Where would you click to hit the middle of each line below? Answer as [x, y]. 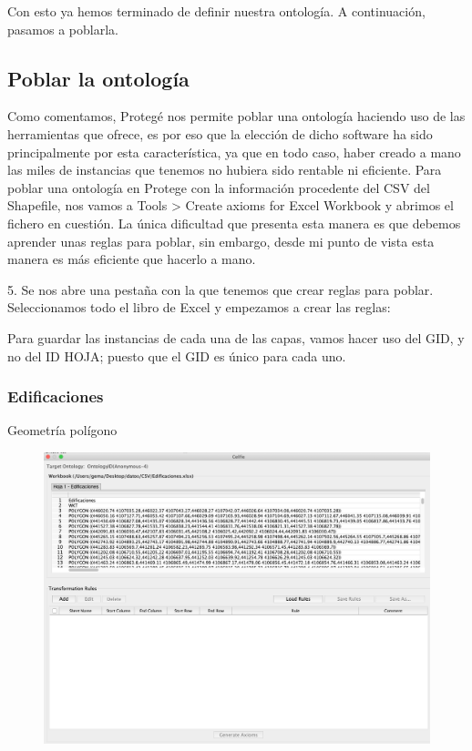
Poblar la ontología [98, 78]
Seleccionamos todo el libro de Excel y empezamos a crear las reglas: [199, 307]
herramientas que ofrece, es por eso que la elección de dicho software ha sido [220, 133]
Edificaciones [56, 396]
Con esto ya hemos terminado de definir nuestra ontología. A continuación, [216, 11]
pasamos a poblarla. [63, 29]
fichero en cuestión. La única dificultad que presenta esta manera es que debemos [234, 223]
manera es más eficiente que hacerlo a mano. [132, 259]
